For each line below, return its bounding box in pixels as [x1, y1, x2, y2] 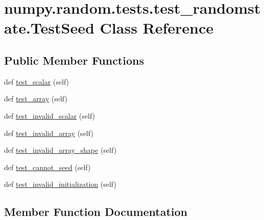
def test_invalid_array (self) [4, 127, 93, 138]
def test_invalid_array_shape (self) [4, 145, 117, 155]
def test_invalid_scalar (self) [4, 110, 95, 121]
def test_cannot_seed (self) [4, 161, 91, 172]
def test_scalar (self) [4, 76, 69, 87]
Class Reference [100, 17, 214, 38]
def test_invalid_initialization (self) [4, 179, 116, 189]
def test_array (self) [4, 93, 67, 104]
